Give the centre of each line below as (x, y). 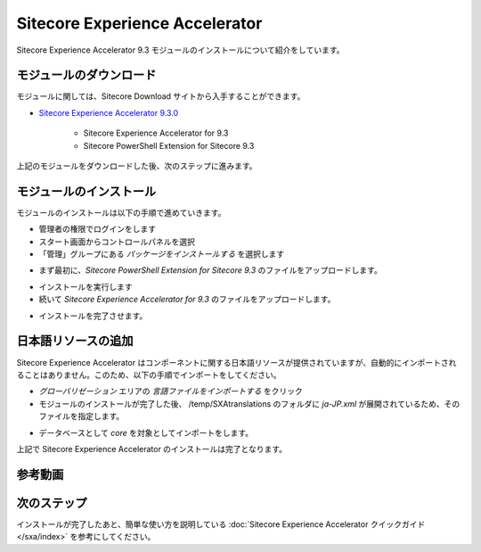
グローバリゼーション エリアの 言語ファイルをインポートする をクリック (171, 391)
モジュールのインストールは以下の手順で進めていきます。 (121, 212)
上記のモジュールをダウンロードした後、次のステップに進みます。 (137, 166)
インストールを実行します (86, 286)
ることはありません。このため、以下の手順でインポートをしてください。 (149, 375)
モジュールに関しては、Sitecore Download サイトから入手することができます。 (161, 96)
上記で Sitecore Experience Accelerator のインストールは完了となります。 (152, 449)
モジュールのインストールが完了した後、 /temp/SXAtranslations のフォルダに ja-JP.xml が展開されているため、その (249, 404)
